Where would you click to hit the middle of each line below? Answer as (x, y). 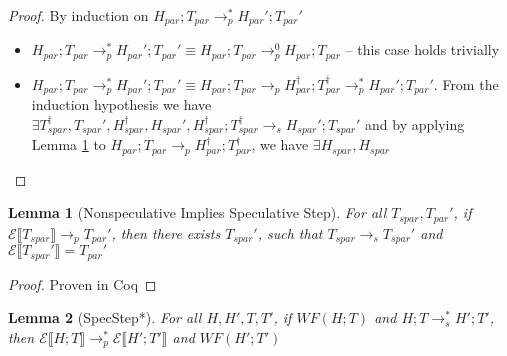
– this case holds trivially (422, 49)
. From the (466, 83)
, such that (290, 232)
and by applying (415, 123)
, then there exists (166, 232)
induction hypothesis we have (121, 104)
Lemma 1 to (68, 144)
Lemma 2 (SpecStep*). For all (105, 317)
